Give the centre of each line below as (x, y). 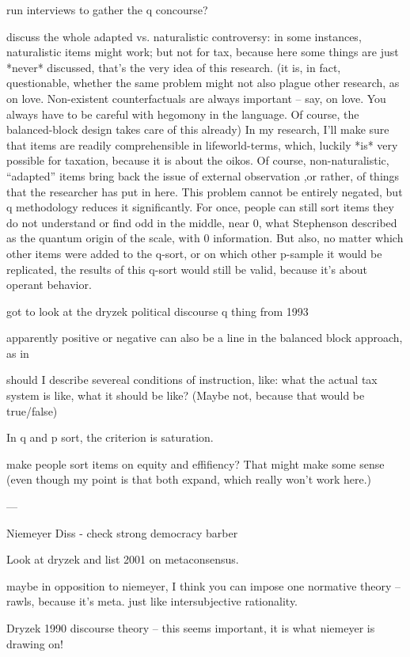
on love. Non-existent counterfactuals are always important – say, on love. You (196, 98)
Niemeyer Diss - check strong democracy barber (122, 532)
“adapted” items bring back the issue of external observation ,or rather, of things (203, 175)
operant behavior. (49, 285)
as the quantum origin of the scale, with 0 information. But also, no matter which (205, 238)
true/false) (32, 410)
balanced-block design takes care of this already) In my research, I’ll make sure (198, 129)
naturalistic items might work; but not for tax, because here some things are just (203, 52)
